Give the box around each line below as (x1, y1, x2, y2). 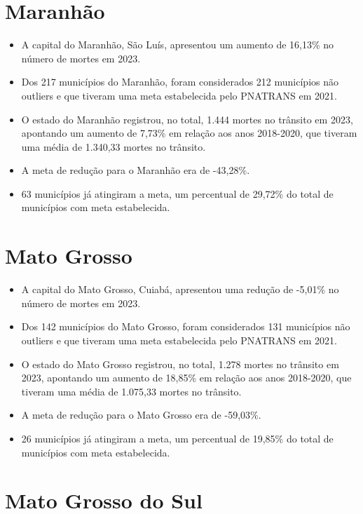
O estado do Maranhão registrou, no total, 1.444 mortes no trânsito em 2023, (21, 111, 353, 126)
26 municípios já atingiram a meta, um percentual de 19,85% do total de (21, 431, 334, 445)
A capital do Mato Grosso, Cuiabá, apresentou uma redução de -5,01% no (21, 282, 339, 297)
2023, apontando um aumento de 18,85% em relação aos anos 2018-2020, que (21, 370, 352, 385)
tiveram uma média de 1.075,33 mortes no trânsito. (21, 384, 242, 398)
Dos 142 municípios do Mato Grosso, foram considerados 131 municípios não (21, 319, 350, 334)
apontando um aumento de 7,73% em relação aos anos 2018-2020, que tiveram (21, 126, 357, 140)
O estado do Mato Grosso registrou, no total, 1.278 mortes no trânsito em (21, 356, 339, 371)
